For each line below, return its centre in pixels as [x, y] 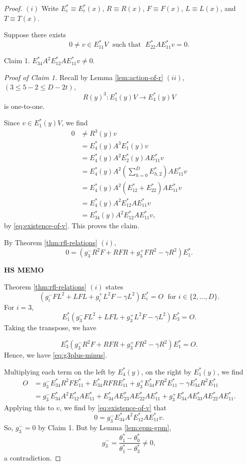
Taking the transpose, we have [50, 327]
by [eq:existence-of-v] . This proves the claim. [72, 226]
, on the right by [166, 371]
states [114, 286]
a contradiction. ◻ [33, 457]
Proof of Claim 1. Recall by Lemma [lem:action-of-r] [84, 77]
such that [127, 45]
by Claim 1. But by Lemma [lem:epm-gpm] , [105, 427]
